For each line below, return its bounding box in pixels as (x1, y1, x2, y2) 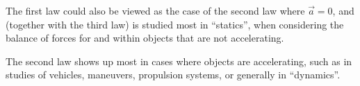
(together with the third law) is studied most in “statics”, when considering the (6, 17, 344, 31)
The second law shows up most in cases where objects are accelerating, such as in (6, 53, 352, 68)
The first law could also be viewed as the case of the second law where (6, 3, 305, 17)
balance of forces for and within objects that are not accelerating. (6, 31, 284, 45)
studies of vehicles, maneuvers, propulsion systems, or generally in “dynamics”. (6, 67, 341, 82)
